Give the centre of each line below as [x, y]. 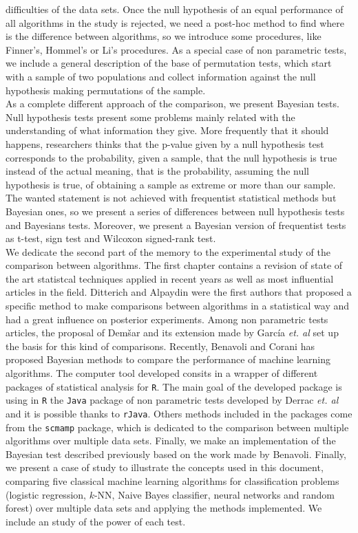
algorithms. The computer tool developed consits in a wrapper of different [162, 373]
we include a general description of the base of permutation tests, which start [169, 63]
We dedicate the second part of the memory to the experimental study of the [168, 251]
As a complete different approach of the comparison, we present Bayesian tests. [172, 104]
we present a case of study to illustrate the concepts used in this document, [165, 467]
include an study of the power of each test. [96, 521]
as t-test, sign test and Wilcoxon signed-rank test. [111, 238]
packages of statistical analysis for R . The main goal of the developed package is [174, 386]
